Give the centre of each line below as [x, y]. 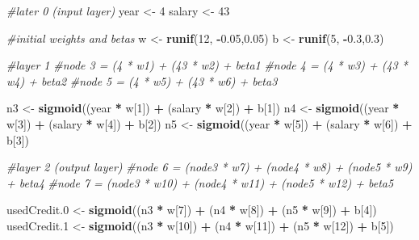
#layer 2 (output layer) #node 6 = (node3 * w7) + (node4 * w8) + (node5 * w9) [209, 167]
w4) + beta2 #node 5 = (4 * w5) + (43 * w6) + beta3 [142, 80]
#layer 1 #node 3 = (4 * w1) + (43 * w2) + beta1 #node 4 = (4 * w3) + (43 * [207, 65]
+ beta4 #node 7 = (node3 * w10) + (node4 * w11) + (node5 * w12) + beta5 [200, 182]
